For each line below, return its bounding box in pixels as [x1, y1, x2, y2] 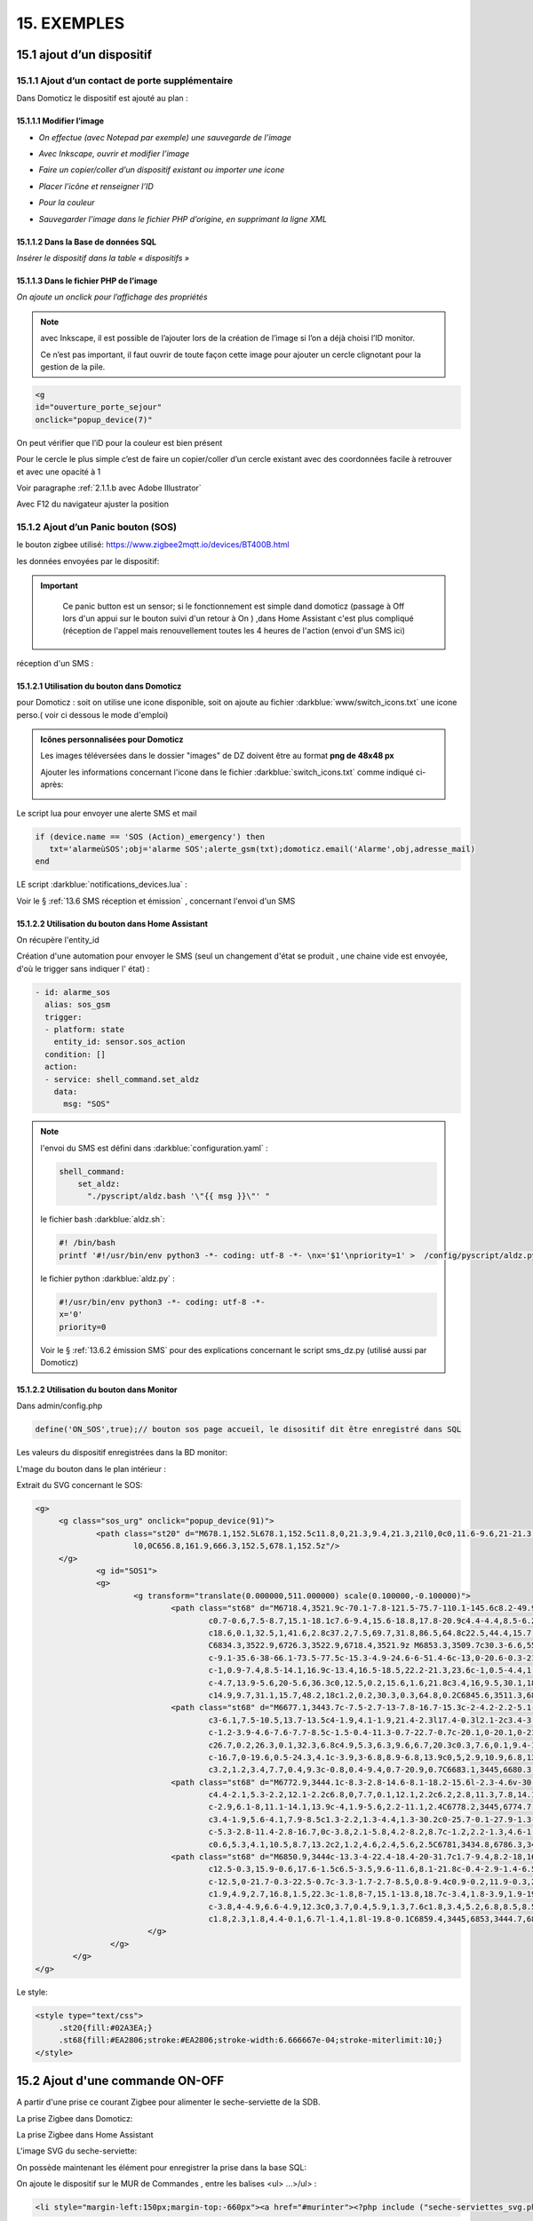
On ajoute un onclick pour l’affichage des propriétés [16, 291, 208, 302]
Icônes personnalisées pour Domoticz [40, 734, 184, 744]
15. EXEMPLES [16, 13, 125, 33]
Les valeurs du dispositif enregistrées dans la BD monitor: [16, 1447, 228, 1458]
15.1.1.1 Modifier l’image [16, 115, 105, 126]
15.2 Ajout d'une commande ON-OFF [16, 2074, 225, 2089]
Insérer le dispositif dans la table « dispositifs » [16, 253, 190, 264]
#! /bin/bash [59, 1238, 115, 1248]
